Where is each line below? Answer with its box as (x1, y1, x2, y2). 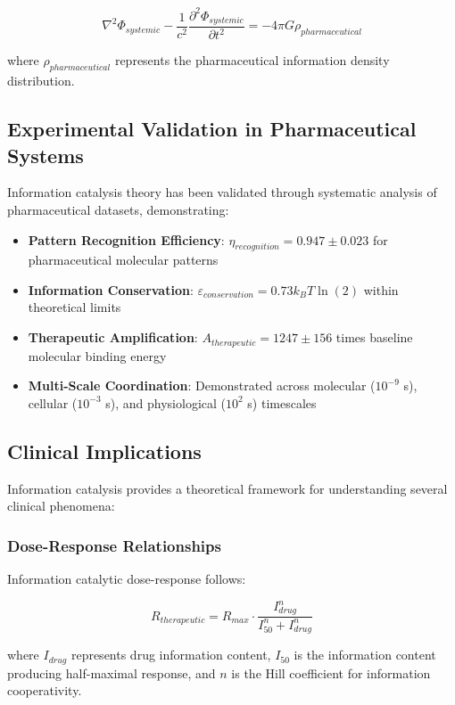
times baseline (335, 328, 413, 347)
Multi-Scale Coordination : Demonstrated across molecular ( (28, 376, 376, 395)
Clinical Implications (7, 437, 202, 464)
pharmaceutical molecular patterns (28, 250, 219, 269)
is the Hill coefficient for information (231, 663, 431, 682)
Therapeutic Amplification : (28, 328, 198, 347)
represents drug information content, (70, 645, 271, 664)
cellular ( (28, 393, 78, 412)
